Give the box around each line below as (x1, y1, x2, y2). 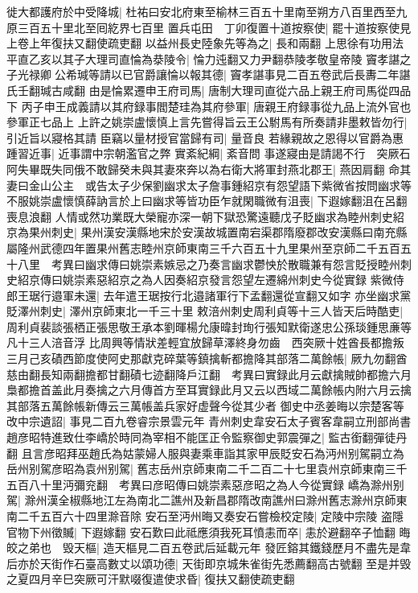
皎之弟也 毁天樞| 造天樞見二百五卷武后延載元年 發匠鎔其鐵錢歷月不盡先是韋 (6, 539, 412, 556)
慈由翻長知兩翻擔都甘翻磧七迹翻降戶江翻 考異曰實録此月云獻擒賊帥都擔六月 (6, 365, 412, 382)
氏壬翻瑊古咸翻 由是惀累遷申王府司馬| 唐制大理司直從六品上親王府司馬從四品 (6, 81, 412, 98)
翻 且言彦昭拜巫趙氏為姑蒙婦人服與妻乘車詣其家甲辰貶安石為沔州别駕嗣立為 (6, 444, 404, 461)
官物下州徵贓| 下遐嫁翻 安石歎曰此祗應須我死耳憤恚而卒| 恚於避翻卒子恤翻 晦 (6, 523, 411, 540)
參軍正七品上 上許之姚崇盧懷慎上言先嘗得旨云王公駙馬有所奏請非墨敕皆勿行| (6, 113, 408, 130)
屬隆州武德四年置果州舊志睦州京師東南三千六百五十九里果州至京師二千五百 (6, 239, 400, 256)
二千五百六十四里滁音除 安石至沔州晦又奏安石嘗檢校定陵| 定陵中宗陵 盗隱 (17, 508, 404, 524)
